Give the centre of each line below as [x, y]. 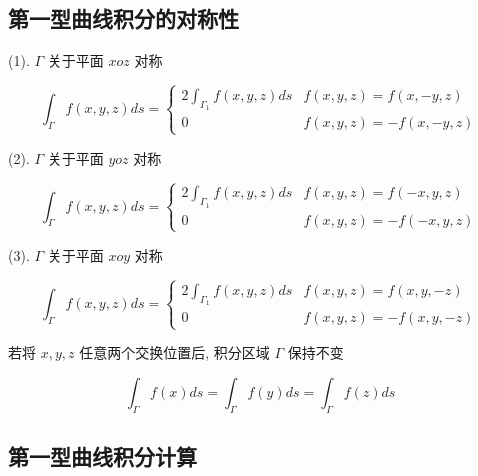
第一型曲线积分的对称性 [123, 18]
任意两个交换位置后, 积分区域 [174, 352]
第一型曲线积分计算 [102, 456]
